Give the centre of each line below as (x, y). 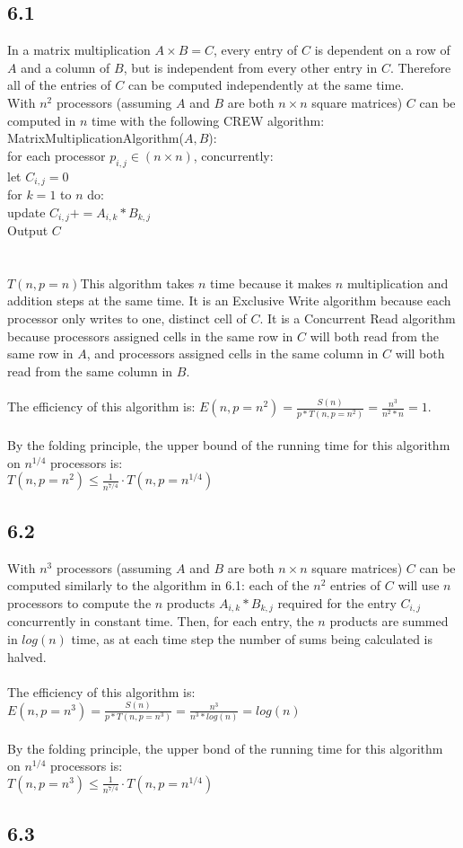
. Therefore (420, 67)
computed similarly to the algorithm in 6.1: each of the (158, 585)
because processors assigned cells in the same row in (150, 336)
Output (28, 230)
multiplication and (397, 283)
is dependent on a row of (382, 50)
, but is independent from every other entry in (250, 67)
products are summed (389, 621)
